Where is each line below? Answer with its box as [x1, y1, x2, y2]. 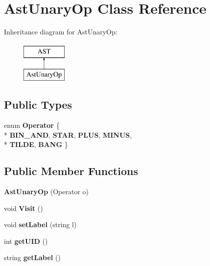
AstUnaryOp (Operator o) [4, 186, 89, 197]
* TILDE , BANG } [4, 139, 68, 149]
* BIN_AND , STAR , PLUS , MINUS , [4, 129, 132, 140]
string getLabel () [4, 252, 61, 263]
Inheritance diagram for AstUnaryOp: [4, 27, 117, 37]
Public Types [4, 97, 72, 112]
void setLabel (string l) [4, 219, 77, 230]
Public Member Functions [4, 163, 138, 178]
